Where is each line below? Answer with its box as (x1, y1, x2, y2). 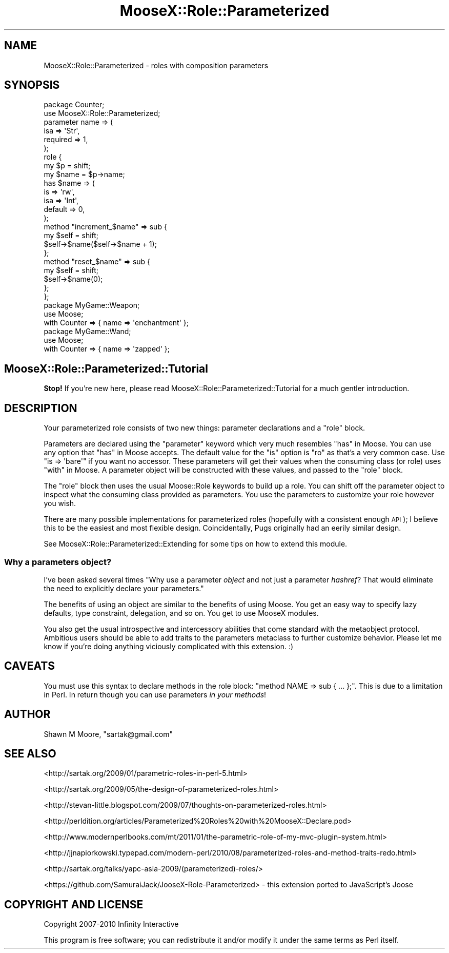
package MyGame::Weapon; (44, 301, 140, 310)
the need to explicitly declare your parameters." (44, 584, 204, 593)
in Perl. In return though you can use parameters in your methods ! (44, 690, 267, 699)
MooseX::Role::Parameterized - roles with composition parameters (44, 61, 269, 70)
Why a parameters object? (4, 556, 112, 567)
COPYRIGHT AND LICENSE (4, 898, 144, 911)
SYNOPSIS (4, 79, 60, 92)
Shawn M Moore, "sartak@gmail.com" (44, 729, 173, 738)
